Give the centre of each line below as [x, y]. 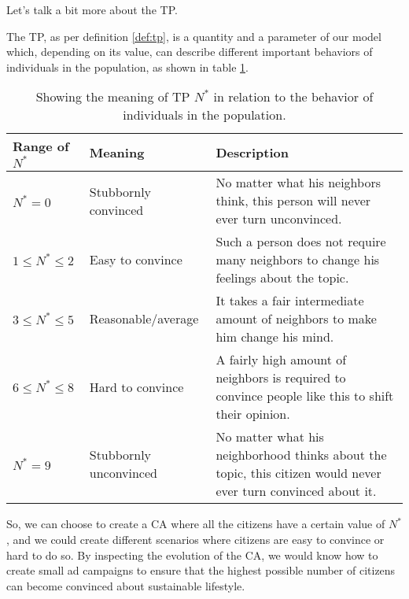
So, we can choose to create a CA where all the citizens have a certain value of [196, 524]
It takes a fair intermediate [290, 301]
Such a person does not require [301, 242]
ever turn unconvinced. [279, 219]
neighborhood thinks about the [301, 455]
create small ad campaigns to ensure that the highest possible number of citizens [201, 570]
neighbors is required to [281, 378]
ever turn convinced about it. [296, 491]
